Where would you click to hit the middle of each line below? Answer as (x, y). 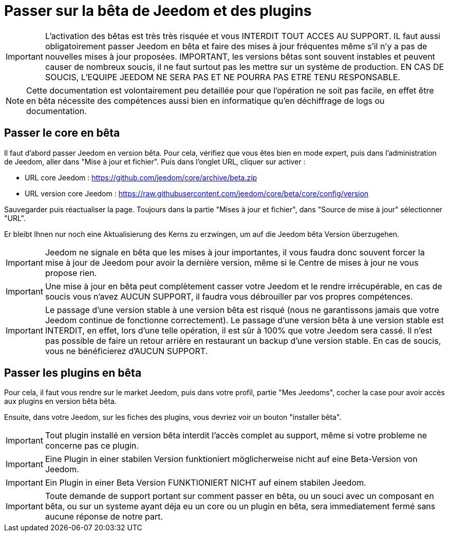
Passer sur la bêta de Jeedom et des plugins (158, 11)
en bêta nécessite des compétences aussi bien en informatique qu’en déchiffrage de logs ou (205, 100)
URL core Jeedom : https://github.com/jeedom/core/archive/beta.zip (141, 177)
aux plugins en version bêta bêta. (60, 401)
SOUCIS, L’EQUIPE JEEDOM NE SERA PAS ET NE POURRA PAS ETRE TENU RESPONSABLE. (223, 77)
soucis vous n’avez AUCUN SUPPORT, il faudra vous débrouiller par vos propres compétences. (229, 296)
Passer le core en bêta (62, 133)
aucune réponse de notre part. (104, 517)
